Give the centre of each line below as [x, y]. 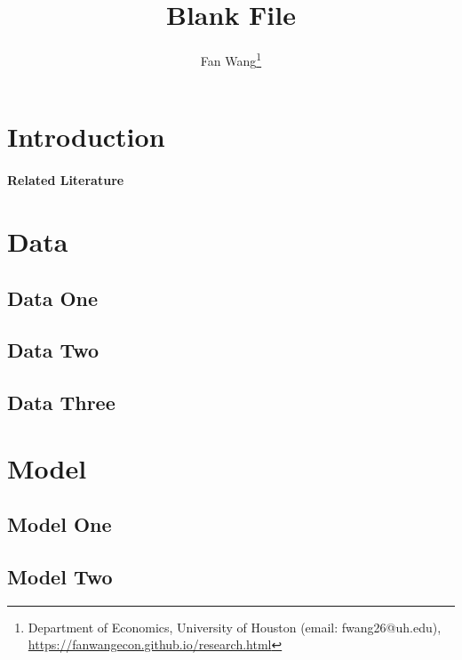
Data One [53, 298]
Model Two [60, 577]
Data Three [61, 402]
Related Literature [66, 180]
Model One [60, 524]
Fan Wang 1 [231, 59]
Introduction [86, 137]
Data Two [53, 350]
